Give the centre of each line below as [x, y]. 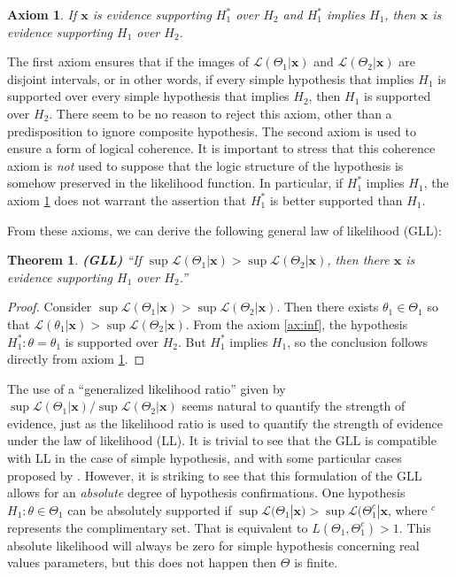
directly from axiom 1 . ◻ [76, 359]
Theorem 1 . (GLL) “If [74, 260]
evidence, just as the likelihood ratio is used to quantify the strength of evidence [225, 423]
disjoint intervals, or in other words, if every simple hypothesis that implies [211, 78]
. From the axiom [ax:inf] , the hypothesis [297, 323]
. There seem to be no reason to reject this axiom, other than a [220, 113]
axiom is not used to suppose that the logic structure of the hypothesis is [205, 165]
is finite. [316, 562]
